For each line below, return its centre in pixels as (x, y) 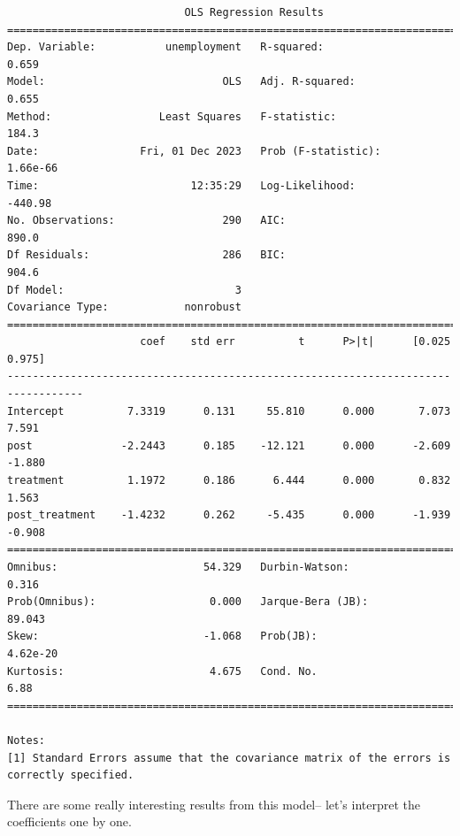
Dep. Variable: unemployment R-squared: (165, 47)
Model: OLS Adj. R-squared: (181, 82)
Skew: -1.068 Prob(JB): (162, 637)
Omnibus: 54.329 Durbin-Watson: (178, 567)
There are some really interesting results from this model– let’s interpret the (214, 804)
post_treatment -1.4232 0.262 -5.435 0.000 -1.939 (229, 515)
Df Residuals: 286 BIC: (146, 255)
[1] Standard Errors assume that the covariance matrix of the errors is (229, 758)
